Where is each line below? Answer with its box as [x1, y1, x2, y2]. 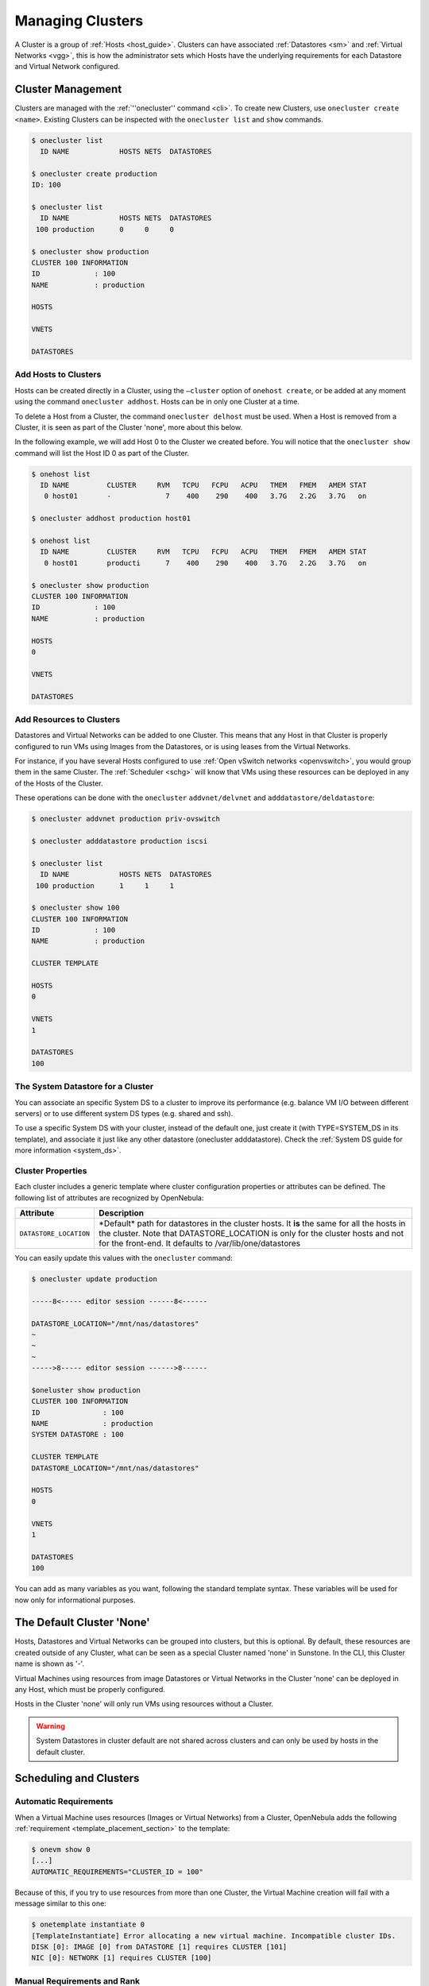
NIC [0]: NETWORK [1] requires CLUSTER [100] [31, 1953, 212, 1962]
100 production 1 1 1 [36, 881, 175, 890]
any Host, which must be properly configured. [14, 1684, 166, 1694]
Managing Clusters [14, 12, 144, 29]
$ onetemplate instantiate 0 [31, 1920, 145, 1930]
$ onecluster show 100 [31, 903, 120, 913]
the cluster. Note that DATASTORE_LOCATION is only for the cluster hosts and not [99, 1228, 404, 1238]
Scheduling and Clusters [14, 1772, 140, 1785]
